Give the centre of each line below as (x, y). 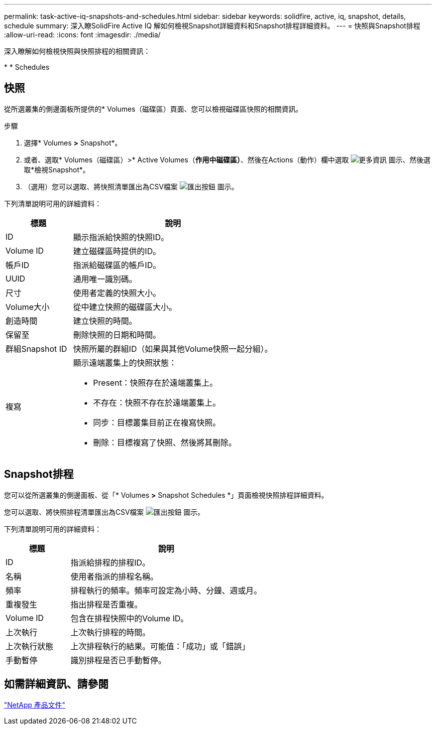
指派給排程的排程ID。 (110, 562)
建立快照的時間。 (105, 321)
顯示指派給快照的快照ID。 (121, 237)
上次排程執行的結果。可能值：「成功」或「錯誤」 (160, 646)
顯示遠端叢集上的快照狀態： (125, 363)
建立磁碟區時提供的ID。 (117, 251)
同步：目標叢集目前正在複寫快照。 (157, 422)
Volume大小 (28, 307)
